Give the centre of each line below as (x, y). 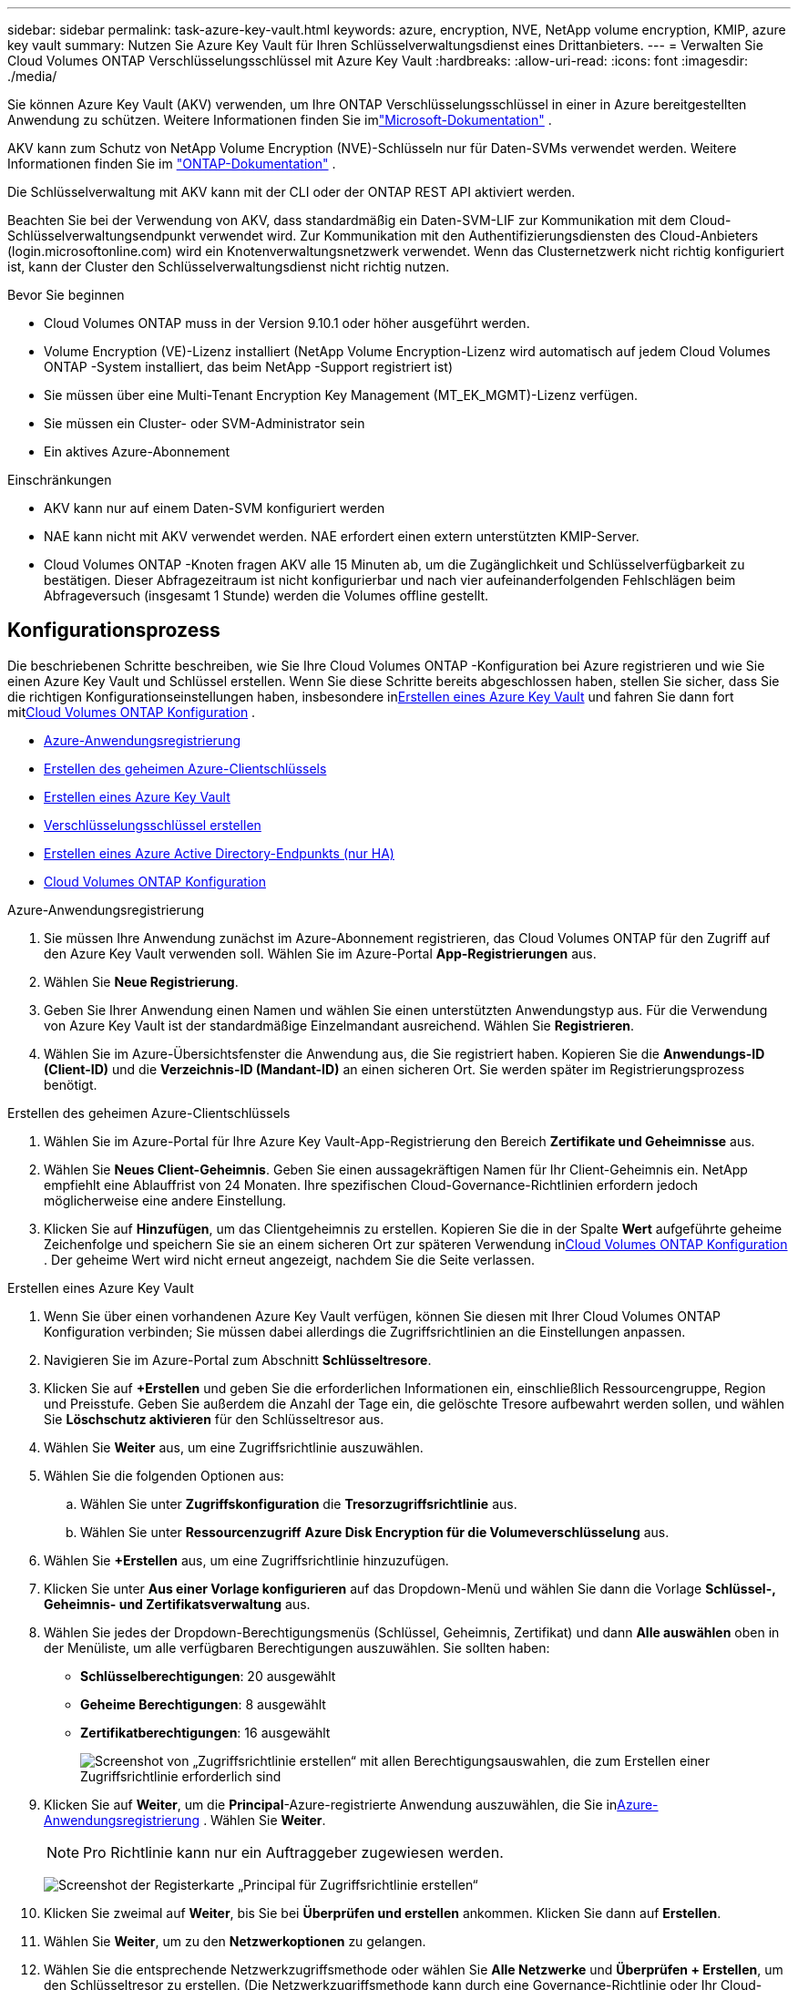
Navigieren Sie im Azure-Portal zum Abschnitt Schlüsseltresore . (238, 1359)
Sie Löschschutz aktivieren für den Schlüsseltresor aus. (214, 1419)
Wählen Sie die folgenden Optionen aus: (164, 1475)
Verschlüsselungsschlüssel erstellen (153, 825)
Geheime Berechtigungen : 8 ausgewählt (203, 1704)
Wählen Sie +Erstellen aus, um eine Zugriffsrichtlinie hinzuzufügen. (246, 1560)
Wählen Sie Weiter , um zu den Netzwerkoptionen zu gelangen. (235, 1941)
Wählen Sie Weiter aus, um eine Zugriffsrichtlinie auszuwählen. (234, 1447)
